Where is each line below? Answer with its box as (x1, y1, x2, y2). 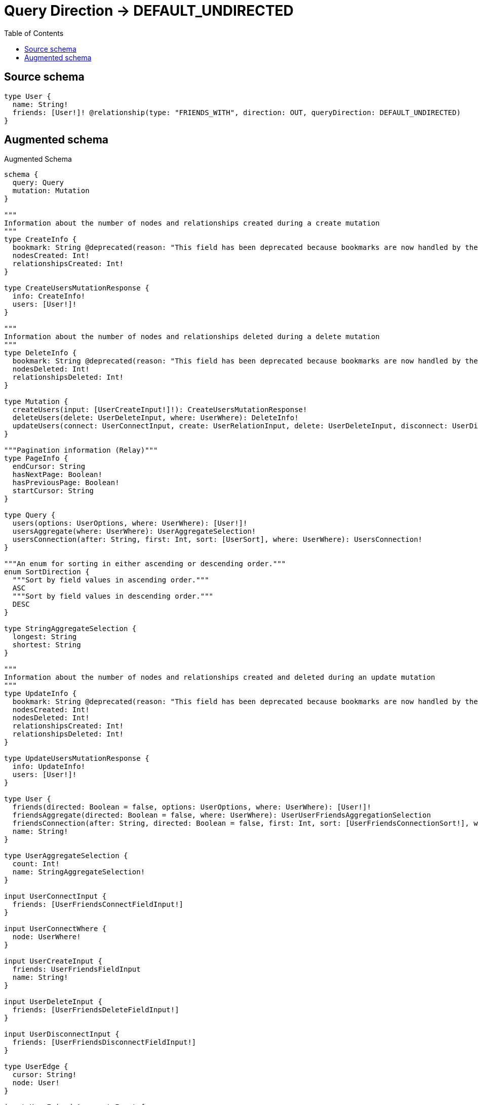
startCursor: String (12, 487, 94, 495)
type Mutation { (4, 397, 68, 406)
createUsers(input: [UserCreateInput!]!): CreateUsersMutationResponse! (12, 406, 307, 414)
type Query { (4, 511, 56, 520)
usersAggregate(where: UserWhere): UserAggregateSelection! (12, 527, 256, 536)
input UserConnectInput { (4, 892, 107, 901)
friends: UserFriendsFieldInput (12, 965, 141, 974)
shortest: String (12, 641, 81, 649)
